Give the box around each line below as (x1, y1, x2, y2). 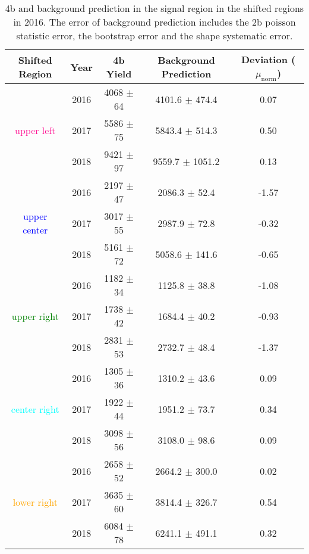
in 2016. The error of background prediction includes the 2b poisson (13, 15, 296, 29)
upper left (15, 123, 56, 137)
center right (11, 402, 59, 416)
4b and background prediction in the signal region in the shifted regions (5, 1, 304, 15)
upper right (11, 309, 59, 323)
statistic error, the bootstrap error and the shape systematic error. (16, 29, 293, 42)
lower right (12, 494, 58, 509)
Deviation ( (241, 52, 296, 66)
